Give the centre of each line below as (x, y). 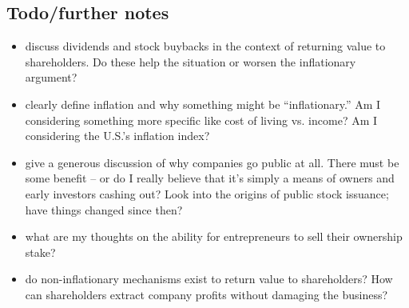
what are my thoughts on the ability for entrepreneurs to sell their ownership (214, 236)
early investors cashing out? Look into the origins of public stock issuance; (207, 193)
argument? (51, 77)
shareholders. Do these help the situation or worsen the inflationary (191, 61)
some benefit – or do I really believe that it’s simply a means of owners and (210, 178)
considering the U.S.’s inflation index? (117, 136)
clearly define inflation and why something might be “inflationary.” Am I (203, 104)
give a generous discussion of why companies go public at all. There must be (212, 162)
